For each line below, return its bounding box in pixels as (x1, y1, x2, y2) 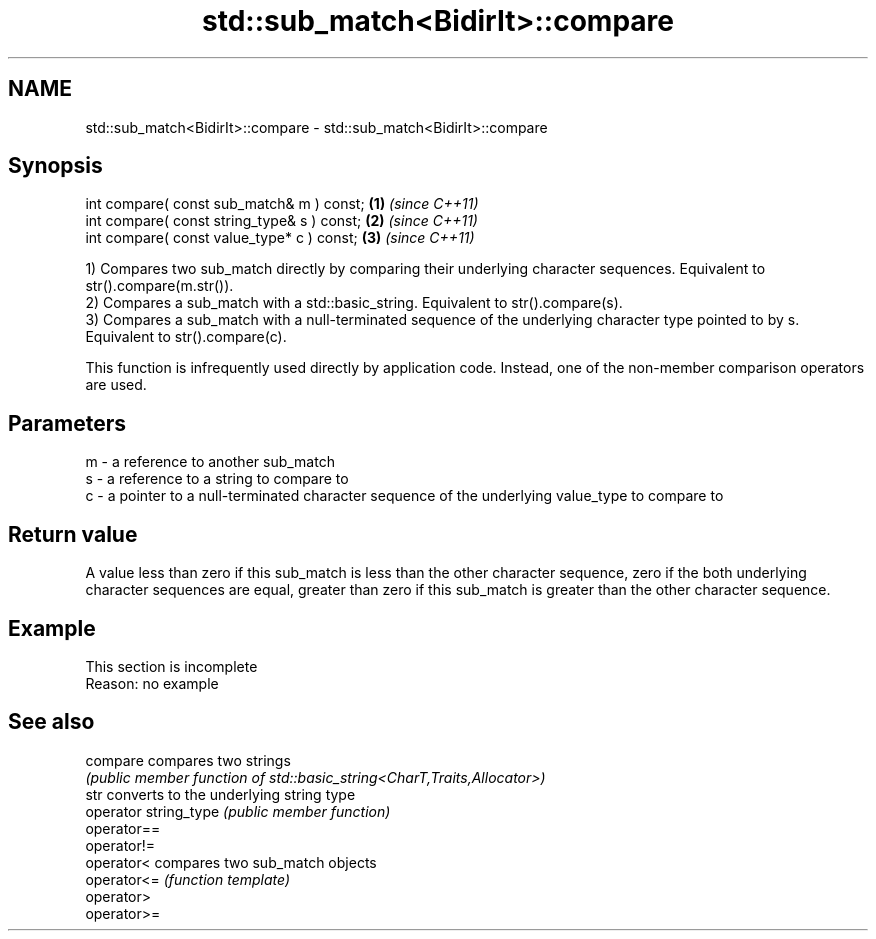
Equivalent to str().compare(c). (85, 328, 287, 346)
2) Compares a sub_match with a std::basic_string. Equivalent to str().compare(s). (85, 294, 623, 312)
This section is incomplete (85, 657, 258, 675)
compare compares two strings (85, 751, 291, 769)
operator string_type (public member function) (85, 802, 391, 820)
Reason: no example (85, 674, 219, 692)
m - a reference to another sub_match (85, 453, 335, 471)
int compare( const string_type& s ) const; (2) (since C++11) (85, 212, 478, 230)
